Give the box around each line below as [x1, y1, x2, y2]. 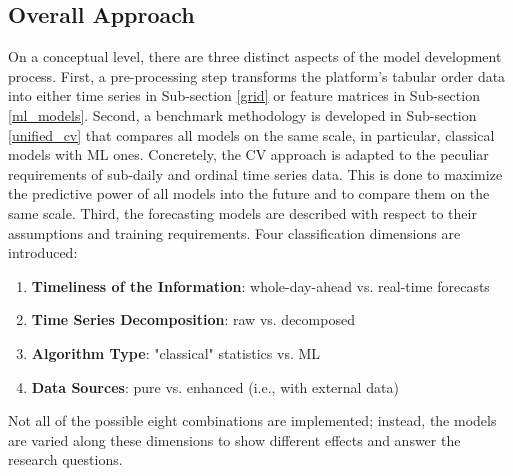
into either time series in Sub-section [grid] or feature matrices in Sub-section [8, 85, 480, 106]
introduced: [8, 242, 78, 263]
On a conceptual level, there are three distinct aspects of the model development [8, 46, 502, 67]
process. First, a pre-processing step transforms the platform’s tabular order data [8, 65, 506, 86]
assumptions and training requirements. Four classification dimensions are [8, 222, 461, 243]
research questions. [8, 449, 123, 470]
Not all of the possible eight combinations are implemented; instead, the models [8, 410, 497, 431]
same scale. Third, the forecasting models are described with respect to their [8, 202, 477, 223]
